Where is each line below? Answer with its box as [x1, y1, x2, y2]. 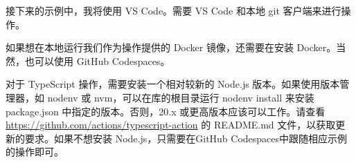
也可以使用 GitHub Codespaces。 [24, 53, 170, 68]
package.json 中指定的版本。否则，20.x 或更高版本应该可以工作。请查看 [6, 104, 326, 118]
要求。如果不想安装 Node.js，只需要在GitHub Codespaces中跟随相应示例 [24, 131, 348, 145]
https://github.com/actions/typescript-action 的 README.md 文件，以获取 [6, 117, 336, 132]
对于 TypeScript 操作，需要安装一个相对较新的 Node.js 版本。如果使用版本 [6, 77, 340, 91]
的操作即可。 [6, 144, 64, 159]
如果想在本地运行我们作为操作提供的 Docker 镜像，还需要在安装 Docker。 [6, 40, 337, 55]
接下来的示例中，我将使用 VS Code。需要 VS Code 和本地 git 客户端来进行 [6, 3, 341, 17]
